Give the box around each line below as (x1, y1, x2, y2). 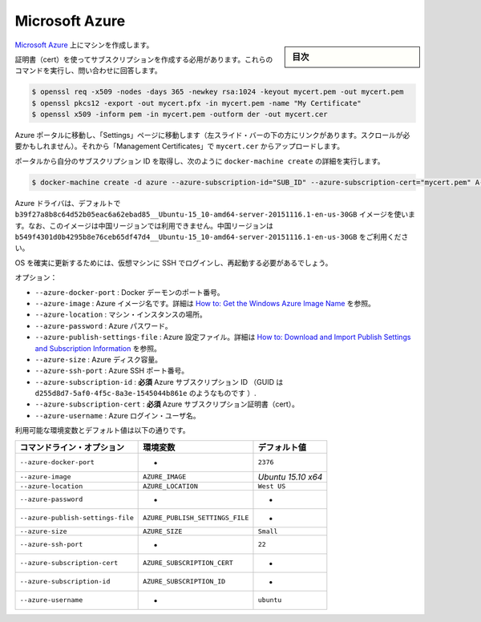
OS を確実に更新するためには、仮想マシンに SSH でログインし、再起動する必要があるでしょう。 (14, 257, 333, 268)
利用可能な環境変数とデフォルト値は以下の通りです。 (14, 426, 190, 435)
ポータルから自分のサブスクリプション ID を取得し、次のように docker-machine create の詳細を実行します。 (14, 156, 385, 166)
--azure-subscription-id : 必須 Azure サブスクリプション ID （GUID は (34, 377, 284, 386)
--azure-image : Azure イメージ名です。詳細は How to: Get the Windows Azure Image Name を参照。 (34, 298, 376, 308)
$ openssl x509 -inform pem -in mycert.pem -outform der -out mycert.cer (31, 110, 328, 119)
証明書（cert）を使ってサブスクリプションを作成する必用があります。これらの (14, 55, 273, 64)
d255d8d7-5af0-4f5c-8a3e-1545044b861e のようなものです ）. (34, 389, 257, 398)
